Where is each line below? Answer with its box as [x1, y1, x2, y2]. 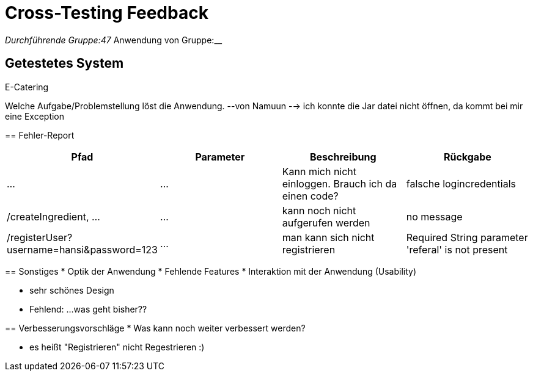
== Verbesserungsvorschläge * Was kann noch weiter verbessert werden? [5, 322, 306, 333]
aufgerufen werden [282, 216, 370, 229]
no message [406, 210, 463, 223]
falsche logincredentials [406, 177, 516, 190]
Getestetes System [5, 56, 124, 71]
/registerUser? [7, 231, 73, 244]
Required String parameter [406, 231, 528, 244]
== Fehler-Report [5, 129, 75, 140]
